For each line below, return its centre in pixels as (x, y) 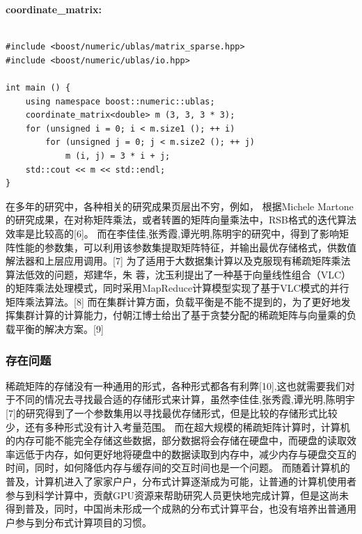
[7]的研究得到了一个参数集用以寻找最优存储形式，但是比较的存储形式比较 (172, 413)
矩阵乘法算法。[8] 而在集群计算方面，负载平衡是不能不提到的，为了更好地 (173, 301)
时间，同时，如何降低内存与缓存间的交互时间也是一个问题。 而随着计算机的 (178, 468)
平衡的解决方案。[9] (59, 329)
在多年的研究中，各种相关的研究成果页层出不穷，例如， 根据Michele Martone (180, 206)
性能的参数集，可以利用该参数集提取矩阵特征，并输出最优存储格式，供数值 (186, 247)
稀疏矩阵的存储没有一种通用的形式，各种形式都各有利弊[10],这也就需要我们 (175, 385)
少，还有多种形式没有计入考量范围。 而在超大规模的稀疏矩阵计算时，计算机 (178, 426)
